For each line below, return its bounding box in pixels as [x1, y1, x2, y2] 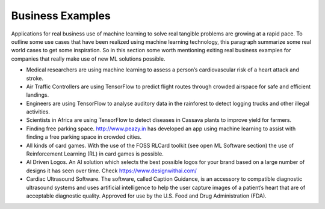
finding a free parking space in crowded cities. [26, 133, 142, 141]
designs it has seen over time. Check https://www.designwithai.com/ [26, 167, 197, 174]
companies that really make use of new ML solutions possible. [11, 55, 166, 62]
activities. [26, 108, 51, 115]
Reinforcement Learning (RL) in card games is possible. [26, 150, 164, 157]
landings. [26, 91, 49, 98]
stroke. [26, 74, 43, 82]
